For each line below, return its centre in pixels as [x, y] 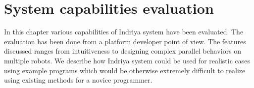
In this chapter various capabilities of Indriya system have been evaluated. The [124, 32]
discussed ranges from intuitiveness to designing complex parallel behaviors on [123, 51]
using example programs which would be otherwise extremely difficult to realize [125, 70]
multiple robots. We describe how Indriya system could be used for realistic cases [127, 60]
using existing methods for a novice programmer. [78, 80]
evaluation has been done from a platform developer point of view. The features [125, 41]
